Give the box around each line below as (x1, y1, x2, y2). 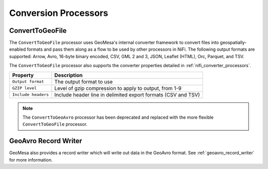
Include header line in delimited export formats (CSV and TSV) (54, 91, 201, 98)
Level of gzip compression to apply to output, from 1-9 (54, 84, 182, 91)
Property (12, 72, 34, 79)
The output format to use (54, 78, 113, 85)
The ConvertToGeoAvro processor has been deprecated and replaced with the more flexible (22, 114, 214, 120)
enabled (9, 46, 26, 52)
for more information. (9, 157, 53, 163)
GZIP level (12, 85, 37, 91)
